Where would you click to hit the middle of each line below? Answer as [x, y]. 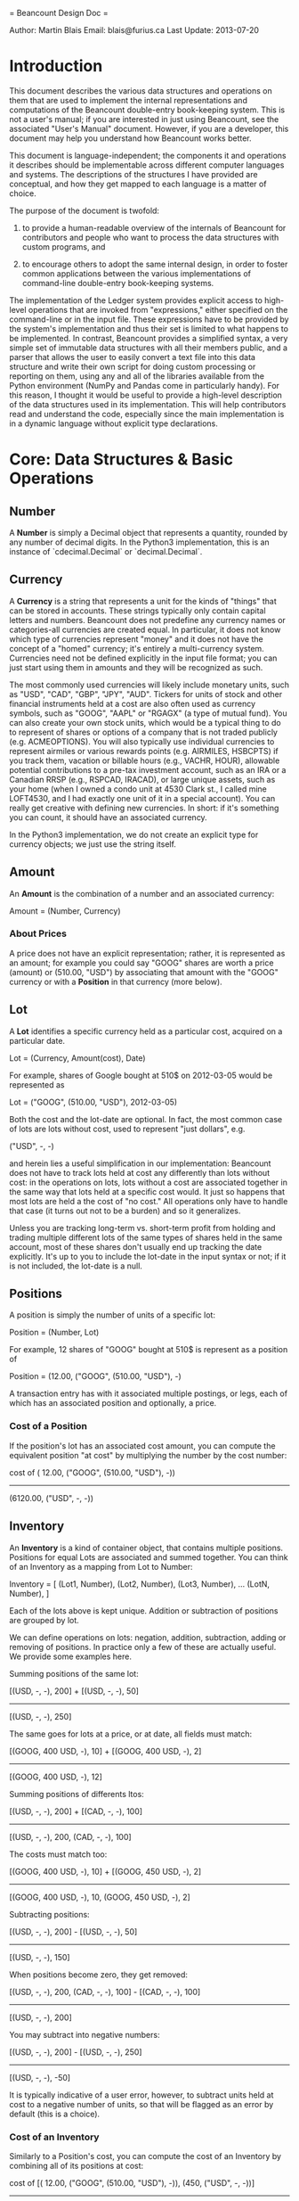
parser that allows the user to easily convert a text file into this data [133, 357]
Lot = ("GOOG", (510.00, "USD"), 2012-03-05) [93, 1102]
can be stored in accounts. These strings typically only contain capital [137, 611]
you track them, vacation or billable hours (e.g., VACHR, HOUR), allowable [145, 760]
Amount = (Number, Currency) [65, 911]
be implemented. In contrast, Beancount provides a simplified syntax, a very [149, 338]
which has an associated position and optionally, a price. [113, 1403]
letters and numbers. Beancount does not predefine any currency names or [148, 620]
